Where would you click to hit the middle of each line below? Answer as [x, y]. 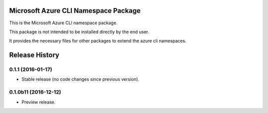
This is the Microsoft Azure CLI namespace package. [63, 23]
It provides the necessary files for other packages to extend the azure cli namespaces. [98, 41]
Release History [34, 55]
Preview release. [38, 102]
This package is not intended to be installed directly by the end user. [79, 32]
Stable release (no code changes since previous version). [80, 79]
